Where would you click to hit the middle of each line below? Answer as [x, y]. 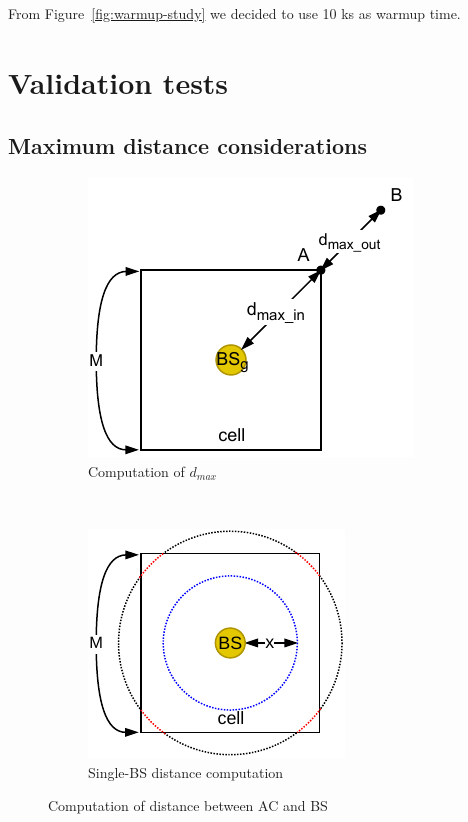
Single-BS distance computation [186, 771]
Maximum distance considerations [187, 145]
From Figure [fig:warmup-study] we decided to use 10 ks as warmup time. [234, 13]
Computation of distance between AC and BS [188, 805]
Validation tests [118, 81]
